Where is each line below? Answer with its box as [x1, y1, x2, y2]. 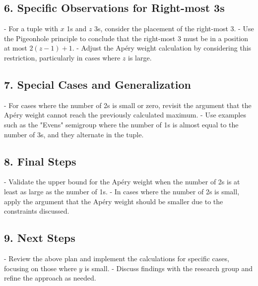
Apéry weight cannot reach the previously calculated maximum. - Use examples [4, 110, 246, 120]
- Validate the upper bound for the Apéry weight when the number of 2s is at [4, 176, 240, 187]
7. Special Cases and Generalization [4, 76, 191, 92]
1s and [66, 23, 87, 34]
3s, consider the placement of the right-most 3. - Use [94, 23, 254, 34]
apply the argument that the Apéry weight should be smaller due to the [4, 196, 223, 206]
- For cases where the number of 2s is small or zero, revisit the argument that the [4, 100, 252, 110]
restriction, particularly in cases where [4, 52, 121, 62]
